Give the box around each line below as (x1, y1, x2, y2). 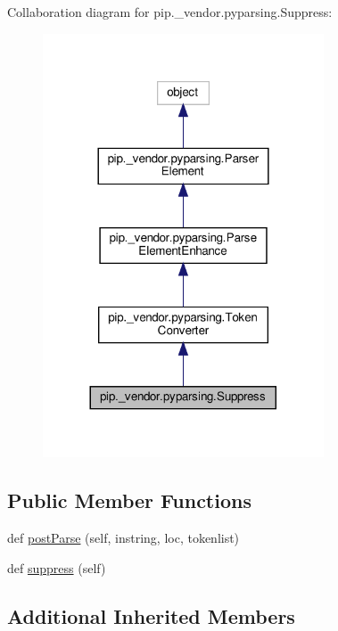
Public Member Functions (7, 487, 251, 514)
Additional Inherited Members (7, 602, 295, 629)
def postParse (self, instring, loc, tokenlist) (7, 529, 240, 547)
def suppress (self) (7, 558, 106, 577)
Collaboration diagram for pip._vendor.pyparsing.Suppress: (7, 3, 333, 20)
